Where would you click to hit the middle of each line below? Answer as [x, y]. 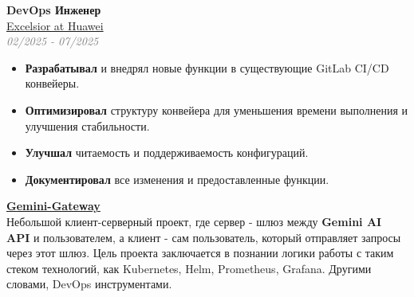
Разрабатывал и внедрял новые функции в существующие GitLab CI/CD [207, 67]
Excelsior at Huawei [55, 25]
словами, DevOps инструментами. [89, 284]
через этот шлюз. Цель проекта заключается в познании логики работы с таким [200, 253]
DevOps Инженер [54, 10]
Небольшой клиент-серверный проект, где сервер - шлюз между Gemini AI [194, 221]
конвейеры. [52, 83]
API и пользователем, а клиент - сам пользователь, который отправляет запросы [204, 237]
